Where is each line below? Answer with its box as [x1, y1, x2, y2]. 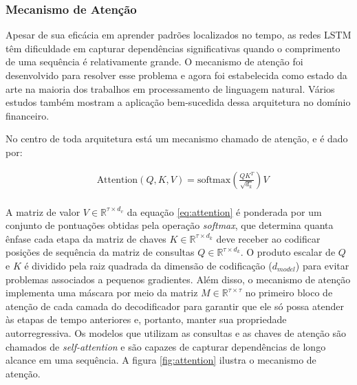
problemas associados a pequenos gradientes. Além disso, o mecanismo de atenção [6, 272, 351, 286]
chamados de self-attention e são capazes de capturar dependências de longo [6, 339, 326, 353]
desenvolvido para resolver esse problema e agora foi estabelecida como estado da [6, 68, 347, 82]
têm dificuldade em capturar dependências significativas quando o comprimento [6, 41, 340, 55]
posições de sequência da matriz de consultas [6, 245, 195, 259]
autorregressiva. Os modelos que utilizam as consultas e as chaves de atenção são [6, 325, 347, 340]
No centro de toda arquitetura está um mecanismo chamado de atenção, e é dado [6, 131, 348, 146]
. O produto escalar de [240, 245, 336, 259]
